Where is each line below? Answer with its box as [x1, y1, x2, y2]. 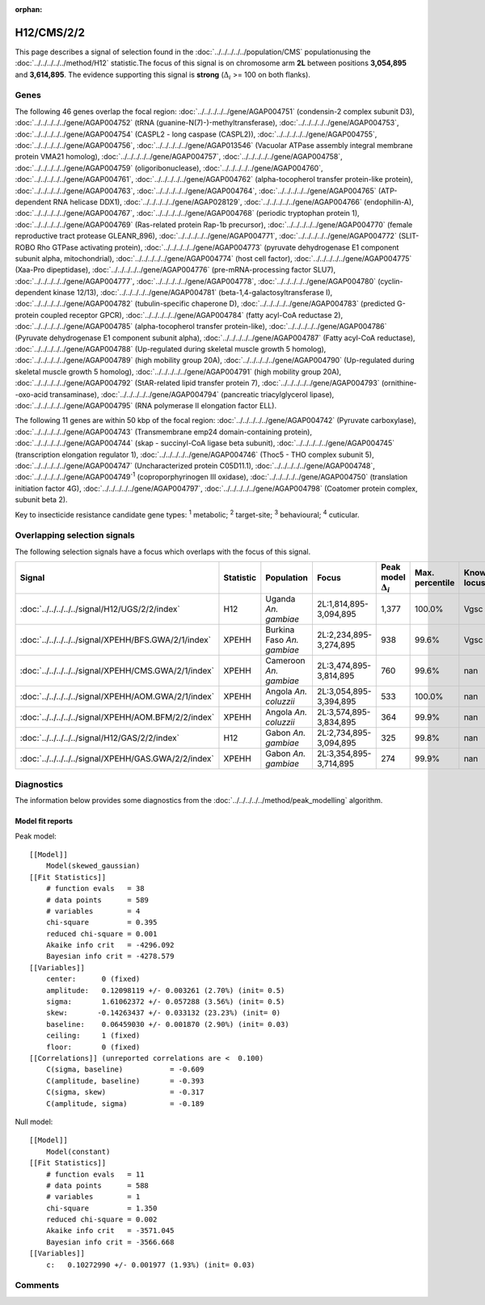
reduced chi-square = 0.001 [45, 929, 158, 938]
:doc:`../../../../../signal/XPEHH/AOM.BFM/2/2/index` [19, 712, 215, 723]
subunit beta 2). [15, 495, 68, 505]
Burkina [265, 624, 295, 636]
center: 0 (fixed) [45, 974, 141, 984]
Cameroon [265, 655, 306, 666]
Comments [15, 1280, 60, 1291]
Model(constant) [45, 1147, 111, 1156]
